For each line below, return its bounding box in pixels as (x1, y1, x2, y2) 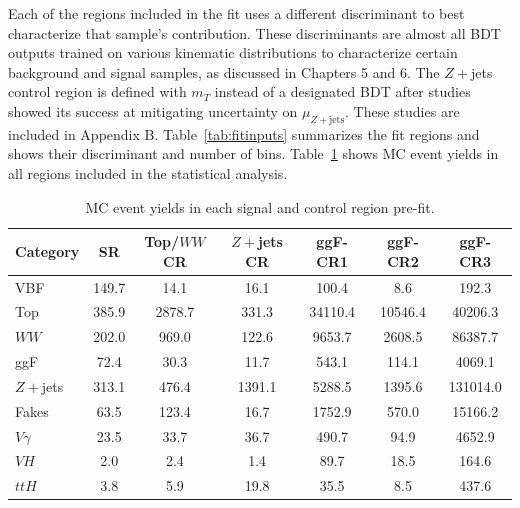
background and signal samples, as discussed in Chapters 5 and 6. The (8, 61, 440, 82)
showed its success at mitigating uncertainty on (8, 100, 298, 121)
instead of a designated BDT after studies (214, 81, 471, 102)
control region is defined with (8, 81, 187, 102)
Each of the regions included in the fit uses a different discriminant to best (8, 3, 465, 23)
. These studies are (345, 100, 460, 121)
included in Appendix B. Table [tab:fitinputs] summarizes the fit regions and (8, 123, 480, 144)
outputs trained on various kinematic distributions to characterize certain (8, 42, 458, 63)
